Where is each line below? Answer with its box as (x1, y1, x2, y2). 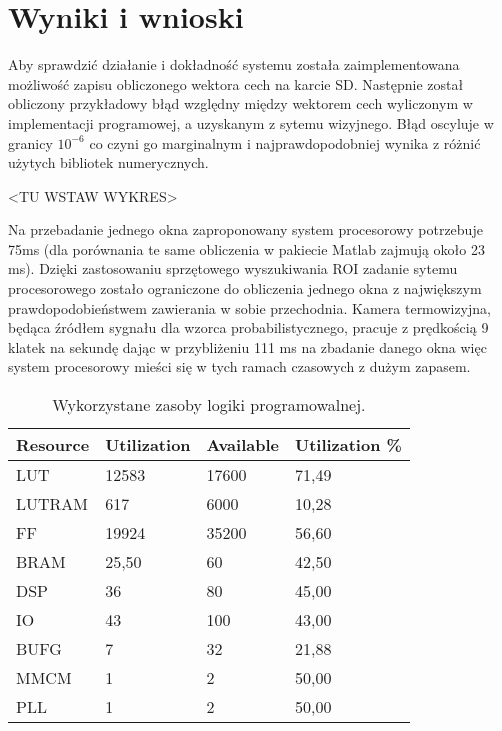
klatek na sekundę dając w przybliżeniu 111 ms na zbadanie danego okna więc (8, 336, 487, 357)
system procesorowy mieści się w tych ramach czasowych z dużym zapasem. (8, 356, 471, 377)
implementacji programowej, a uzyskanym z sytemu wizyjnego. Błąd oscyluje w (8, 112, 494, 133)
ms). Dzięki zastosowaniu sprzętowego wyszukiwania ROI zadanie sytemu (8, 258, 458, 279)
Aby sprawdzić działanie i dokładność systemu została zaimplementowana (8, 54, 460, 75)
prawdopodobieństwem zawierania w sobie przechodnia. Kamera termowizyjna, (8, 297, 491, 318)
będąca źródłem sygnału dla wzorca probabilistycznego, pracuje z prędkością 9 (8, 317, 489, 338)
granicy (8, 132, 53, 153)
